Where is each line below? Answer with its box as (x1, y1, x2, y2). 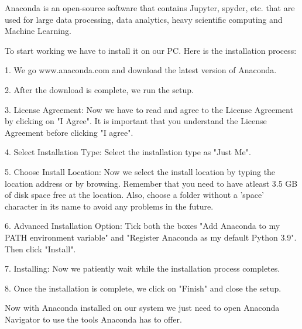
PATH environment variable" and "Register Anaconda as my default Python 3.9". (5, 231, 297, 243)
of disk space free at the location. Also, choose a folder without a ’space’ (5, 189, 264, 201)
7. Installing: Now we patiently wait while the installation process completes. (5, 262, 280, 275)
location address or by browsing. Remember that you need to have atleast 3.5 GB (5, 177, 298, 189)
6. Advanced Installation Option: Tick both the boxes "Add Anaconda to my (5, 220, 280, 232)
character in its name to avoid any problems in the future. (5, 200, 214, 212)
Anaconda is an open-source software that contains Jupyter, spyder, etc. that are (5, 2, 295, 13)
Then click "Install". (5, 242, 76, 255)
